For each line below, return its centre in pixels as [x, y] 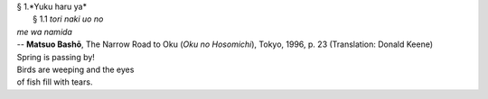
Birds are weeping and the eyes [75, 69]
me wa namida [44, 31]
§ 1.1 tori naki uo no [68, 19]
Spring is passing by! [56, 57]
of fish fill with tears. [55, 82]
